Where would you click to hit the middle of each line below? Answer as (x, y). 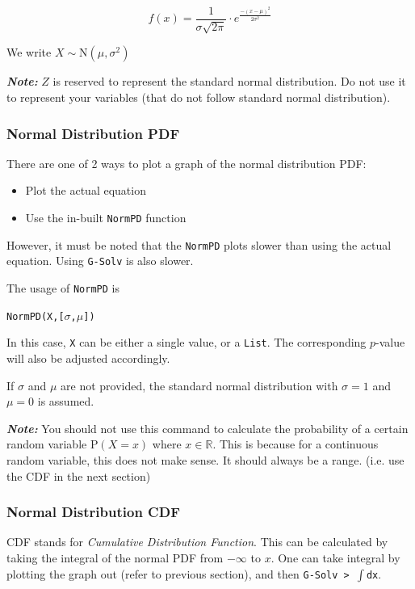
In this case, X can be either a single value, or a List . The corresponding (187, 342)
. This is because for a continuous (296, 444)
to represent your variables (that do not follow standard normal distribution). (199, 97)
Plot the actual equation (86, 190)
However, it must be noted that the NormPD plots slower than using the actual (199, 244)
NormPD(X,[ (36, 316)
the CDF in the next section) (79, 475)
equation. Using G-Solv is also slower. (100, 261)
